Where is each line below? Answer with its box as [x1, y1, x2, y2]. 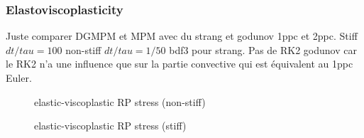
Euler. [6, 70, 32, 85]
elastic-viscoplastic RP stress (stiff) [34, 118, 187, 133]
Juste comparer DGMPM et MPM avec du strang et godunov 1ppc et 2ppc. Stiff [6, 28, 358, 43]
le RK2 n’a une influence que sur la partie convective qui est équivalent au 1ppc [6, 56, 353, 71]
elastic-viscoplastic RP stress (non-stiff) [34, 94, 206, 109]
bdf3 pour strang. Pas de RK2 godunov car [169, 42, 357, 57]
